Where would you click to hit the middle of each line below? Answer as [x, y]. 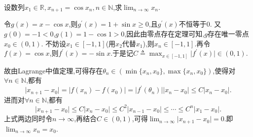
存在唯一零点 [228, 34]
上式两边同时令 [28, 119]
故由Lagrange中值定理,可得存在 [54, 70]
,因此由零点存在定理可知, [164, 34]
